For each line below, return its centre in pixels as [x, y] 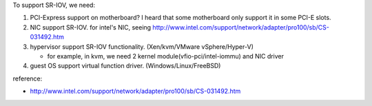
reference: [28, 78]
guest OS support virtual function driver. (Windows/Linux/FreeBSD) [125, 66]
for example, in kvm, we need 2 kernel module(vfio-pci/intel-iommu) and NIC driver [166, 56]
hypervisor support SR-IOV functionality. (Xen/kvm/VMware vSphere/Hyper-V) [142, 46]
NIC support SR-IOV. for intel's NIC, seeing [91, 27]
